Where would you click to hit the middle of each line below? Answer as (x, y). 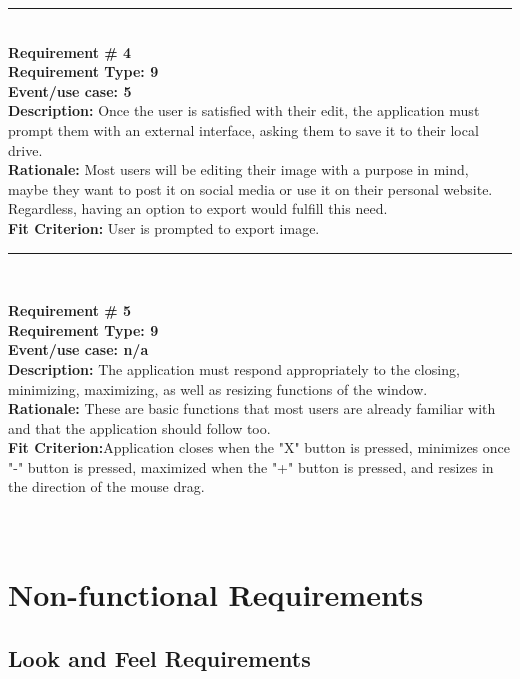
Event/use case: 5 (70, 90)
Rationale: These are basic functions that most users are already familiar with (252, 408)
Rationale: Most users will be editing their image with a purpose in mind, (238, 169)
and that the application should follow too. (139, 427)
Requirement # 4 (70, 51)
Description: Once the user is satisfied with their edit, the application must (244, 110)
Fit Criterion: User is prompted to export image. (164, 227)
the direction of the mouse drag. (106, 486)
